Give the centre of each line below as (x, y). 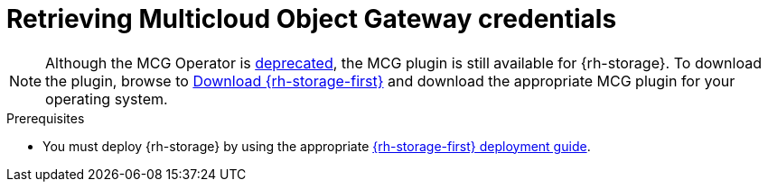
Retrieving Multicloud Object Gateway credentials (312, 19)
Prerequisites (46, 118)
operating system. (107, 99)
